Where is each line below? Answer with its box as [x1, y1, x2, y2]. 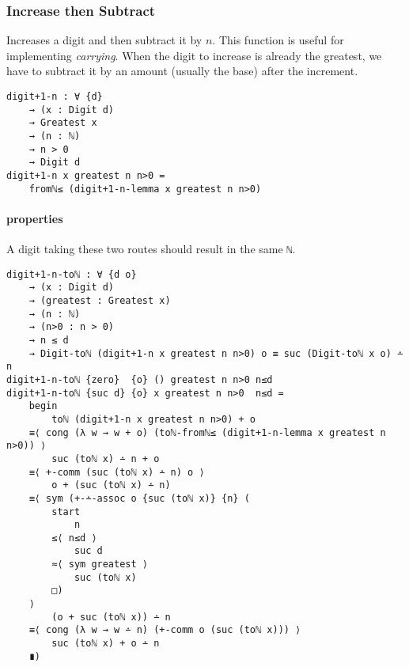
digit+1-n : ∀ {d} [6, 91, 103, 102]
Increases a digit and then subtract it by [6, 32, 203, 48]
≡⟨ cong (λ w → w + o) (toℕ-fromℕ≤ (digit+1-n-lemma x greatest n [28, 426, 386, 438]
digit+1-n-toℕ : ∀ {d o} [6, 268, 137, 280]
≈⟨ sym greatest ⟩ [51, 559, 148, 570]
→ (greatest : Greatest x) [28, 295, 171, 307]
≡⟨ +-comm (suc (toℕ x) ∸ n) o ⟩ [28, 466, 205, 478]
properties [6, 210, 63, 226]
